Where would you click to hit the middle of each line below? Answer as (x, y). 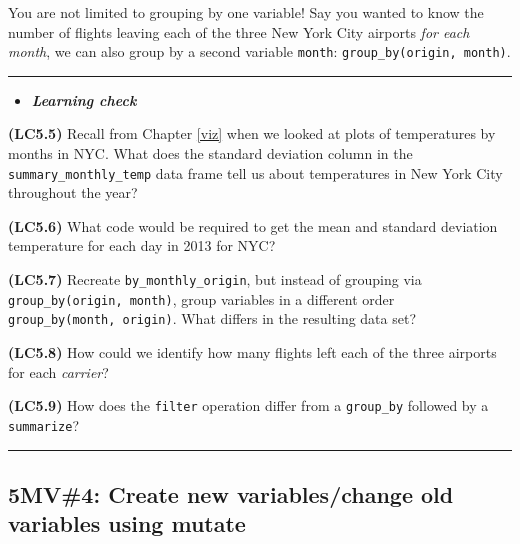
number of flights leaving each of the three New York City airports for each (239, 31)
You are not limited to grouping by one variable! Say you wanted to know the (246, 12)
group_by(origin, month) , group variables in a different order (201, 298)
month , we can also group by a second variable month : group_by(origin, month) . (259, 51)
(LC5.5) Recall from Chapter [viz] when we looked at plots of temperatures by (252, 133)
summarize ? (44, 424)
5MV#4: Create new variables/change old (231, 493)
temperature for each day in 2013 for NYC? (142, 245)
